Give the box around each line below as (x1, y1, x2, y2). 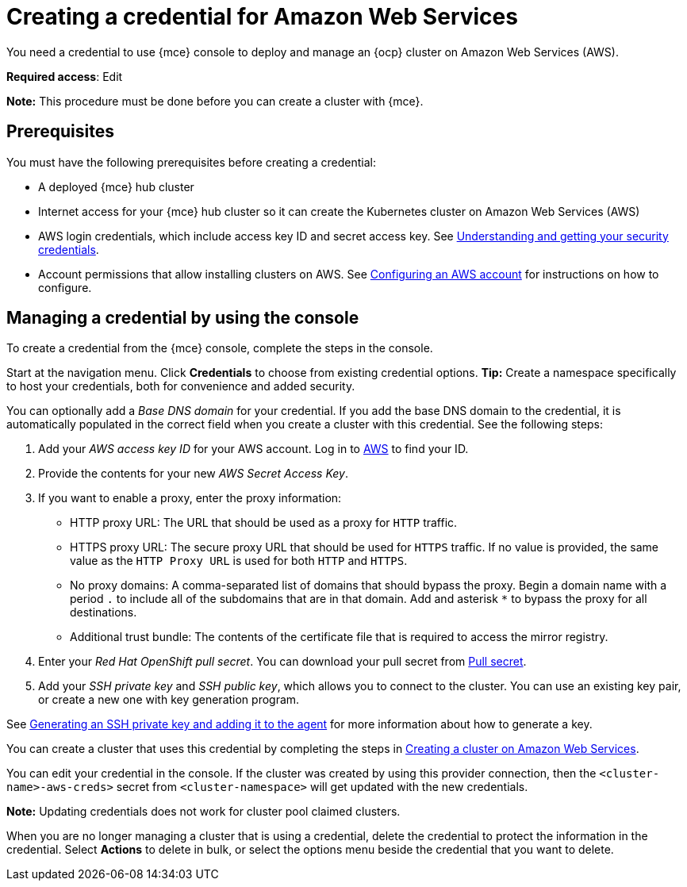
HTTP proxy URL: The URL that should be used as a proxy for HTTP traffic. (70, 516, 458, 530)
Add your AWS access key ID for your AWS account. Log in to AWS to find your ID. (38, 442, 469, 456)
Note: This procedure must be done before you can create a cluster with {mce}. (6, 94, 424, 108)
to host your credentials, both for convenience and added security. (6, 379, 355, 394)
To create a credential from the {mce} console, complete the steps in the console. (6, 341, 433, 355)
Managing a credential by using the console (6, 308, 359, 328)
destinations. (70, 605, 137, 620)
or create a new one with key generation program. (38, 693, 300, 707)
